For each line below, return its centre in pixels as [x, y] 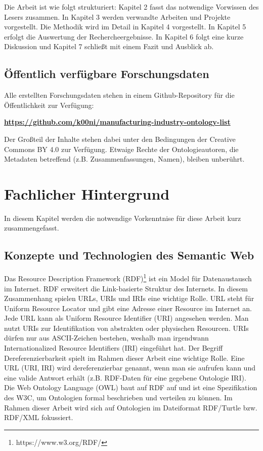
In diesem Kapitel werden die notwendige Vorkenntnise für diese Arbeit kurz [123, 218]
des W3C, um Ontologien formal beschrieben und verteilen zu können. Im [118, 398]
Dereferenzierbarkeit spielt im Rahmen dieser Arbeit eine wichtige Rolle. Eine [124, 358]
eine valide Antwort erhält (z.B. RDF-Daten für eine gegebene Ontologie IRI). [125, 377]
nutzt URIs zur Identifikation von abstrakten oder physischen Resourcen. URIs [126, 328]
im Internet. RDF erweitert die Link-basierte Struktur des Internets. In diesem [126, 288]
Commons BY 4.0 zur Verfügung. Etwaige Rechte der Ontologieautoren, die [121, 149]
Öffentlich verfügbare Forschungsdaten [107, 74]
